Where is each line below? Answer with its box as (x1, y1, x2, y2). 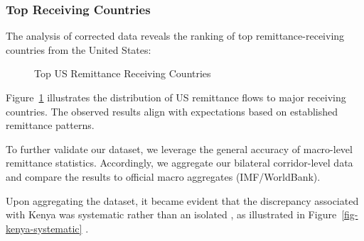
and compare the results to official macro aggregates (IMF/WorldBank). (6, 169, 321, 184)
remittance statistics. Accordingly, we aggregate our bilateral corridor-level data (6, 155, 353, 170)
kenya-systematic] (6, 220, 82, 235)
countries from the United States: (6, 42, 151, 57)
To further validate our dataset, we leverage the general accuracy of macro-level (6, 141, 353, 156)
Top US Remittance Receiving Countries (34, 66, 211, 81)
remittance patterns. (6, 118, 95, 133)
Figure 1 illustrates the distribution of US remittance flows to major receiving (6, 90, 346, 104)
